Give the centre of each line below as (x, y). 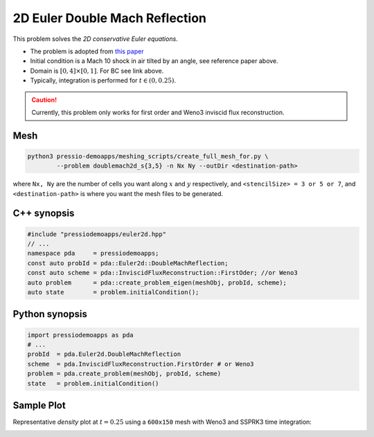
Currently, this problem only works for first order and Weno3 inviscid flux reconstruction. (158, 112)
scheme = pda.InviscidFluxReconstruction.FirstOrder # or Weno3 (141, 364)
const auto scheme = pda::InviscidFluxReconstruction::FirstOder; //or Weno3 (162, 273)
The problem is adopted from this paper (87, 51)
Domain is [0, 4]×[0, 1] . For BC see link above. (97, 71)
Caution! (44, 100)
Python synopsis (50, 314)
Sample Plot (39, 405)
